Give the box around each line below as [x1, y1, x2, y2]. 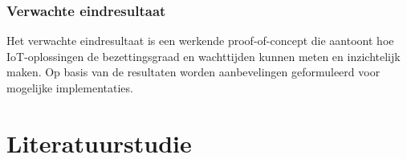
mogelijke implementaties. [6, 79, 133, 96]
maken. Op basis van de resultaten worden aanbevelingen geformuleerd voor [6, 63, 381, 80]
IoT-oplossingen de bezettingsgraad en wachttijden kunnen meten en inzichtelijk [6, 47, 401, 64]
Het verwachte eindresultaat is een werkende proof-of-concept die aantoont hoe [6, 32, 394, 49]
